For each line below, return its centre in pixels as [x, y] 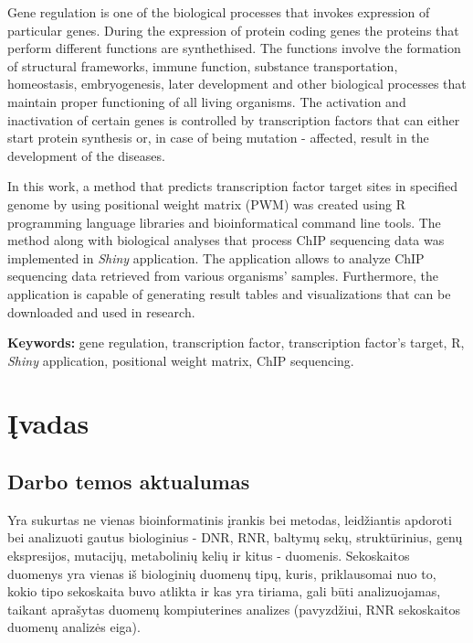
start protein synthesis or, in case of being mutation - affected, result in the [218, 138]
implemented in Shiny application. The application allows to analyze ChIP [216, 257]
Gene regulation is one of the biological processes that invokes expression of [219, 12]
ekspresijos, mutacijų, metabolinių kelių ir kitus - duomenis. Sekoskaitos [209, 556]
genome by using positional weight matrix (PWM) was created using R [206, 204]
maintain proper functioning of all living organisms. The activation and [207, 101]
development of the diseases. [86, 155]
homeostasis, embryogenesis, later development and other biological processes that [237, 84]
